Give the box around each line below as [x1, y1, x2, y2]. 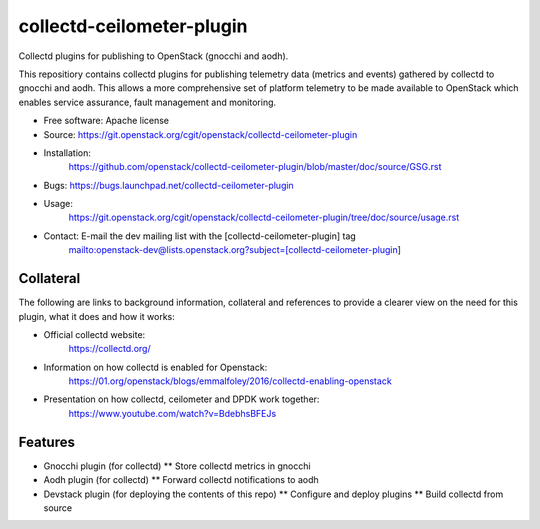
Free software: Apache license [43, 115, 170, 127]
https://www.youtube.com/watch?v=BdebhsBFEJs [68, 407, 277, 419]
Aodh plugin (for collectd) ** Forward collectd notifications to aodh [43, 474, 319, 486]
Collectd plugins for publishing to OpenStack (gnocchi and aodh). [18, 50, 289, 62]
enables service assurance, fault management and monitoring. [18, 96, 277, 108]
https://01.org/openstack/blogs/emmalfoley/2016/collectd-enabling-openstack [68, 375, 392, 387]
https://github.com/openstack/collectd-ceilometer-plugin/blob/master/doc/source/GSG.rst [68, 161, 442, 173]
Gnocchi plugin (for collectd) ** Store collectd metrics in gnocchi [43, 460, 311, 472]
